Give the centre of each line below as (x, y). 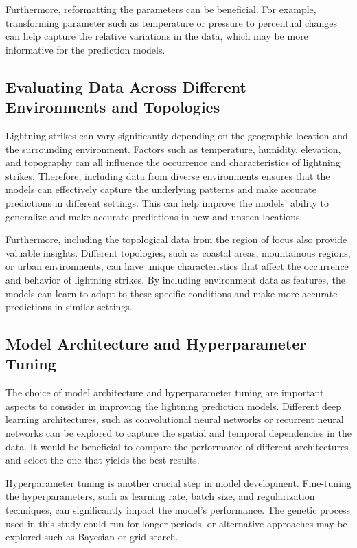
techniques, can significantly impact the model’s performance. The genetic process (178, 510)
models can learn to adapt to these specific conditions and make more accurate (172, 293)
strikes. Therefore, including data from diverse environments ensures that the (168, 175)
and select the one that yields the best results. (103, 460)
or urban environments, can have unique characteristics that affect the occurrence (177, 266)
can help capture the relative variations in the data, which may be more (157, 36)
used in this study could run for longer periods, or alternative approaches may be (176, 523)
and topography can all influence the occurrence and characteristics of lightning (173, 162)
